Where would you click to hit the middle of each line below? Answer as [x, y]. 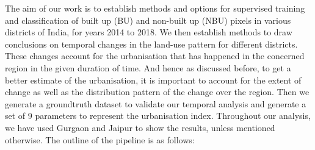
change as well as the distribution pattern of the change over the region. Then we [157, 92]
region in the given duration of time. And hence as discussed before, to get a [148, 67]
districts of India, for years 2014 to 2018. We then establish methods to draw [149, 32]
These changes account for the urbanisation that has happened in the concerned [155, 56]
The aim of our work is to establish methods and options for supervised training [155, 8]
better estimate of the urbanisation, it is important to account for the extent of [153, 80]
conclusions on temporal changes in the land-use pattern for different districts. [151, 44]
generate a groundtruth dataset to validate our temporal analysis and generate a [156, 103]
